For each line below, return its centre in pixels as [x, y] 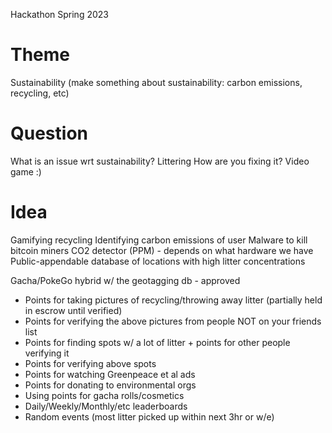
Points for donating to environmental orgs [110, 385]
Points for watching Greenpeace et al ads [110, 374]
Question [49, 133]
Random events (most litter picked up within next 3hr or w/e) [149, 416]
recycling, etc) [40, 93]
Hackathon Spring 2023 [59, 14]
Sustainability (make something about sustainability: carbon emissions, [156, 82]
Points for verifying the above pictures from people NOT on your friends [173, 321]
